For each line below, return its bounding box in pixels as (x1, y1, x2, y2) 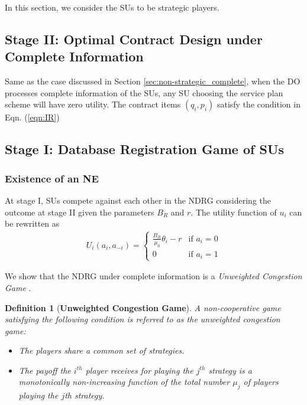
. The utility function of (190, 205, 277, 218)
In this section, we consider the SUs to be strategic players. (5, 1, 219, 13)
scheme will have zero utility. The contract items (5, 98, 181, 110)
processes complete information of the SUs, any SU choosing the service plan (5, 86, 283, 99)
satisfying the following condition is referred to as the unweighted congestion (5, 313, 280, 325)
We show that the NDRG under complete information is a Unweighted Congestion (5, 270, 302, 282)
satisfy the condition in (216, 98, 300, 110)
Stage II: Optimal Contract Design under (5, 30, 263, 48)
